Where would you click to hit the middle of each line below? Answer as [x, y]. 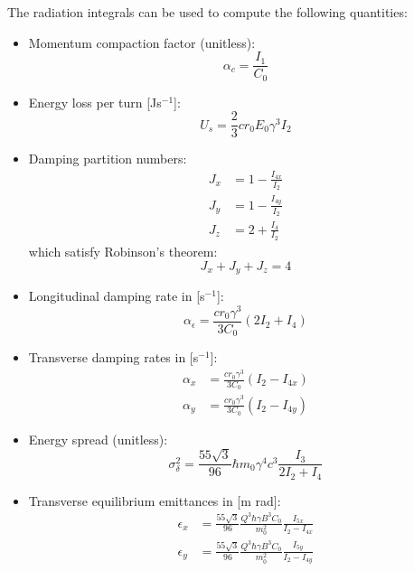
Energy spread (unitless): [98, 439]
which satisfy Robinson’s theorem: [123, 251]
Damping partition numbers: [108, 159]
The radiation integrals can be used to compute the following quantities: [207, 12]
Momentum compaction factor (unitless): [142, 42]
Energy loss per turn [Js [95, 102]
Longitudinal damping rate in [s [117, 295]
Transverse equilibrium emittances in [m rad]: [155, 500]
